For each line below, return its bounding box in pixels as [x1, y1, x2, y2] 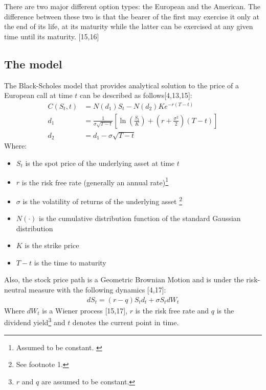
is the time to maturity [34, 257, 106, 267]
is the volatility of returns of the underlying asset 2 [23, 194, 183, 206]
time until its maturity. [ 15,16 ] [4, 31, 99, 41]
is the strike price [25, 240, 79, 251]
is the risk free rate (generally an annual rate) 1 [21, 175, 168, 187]
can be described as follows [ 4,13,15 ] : [80, 90, 192, 101]
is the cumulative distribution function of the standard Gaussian [39, 213, 241, 224]
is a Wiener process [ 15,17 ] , [42, 305, 128, 315]
